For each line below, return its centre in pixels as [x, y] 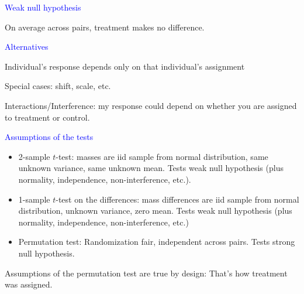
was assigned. [29, 284]
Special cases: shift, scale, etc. [58, 86]
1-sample [34, 199]
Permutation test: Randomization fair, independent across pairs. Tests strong [157, 242]
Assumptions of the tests [49, 137]
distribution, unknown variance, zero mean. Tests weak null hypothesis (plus [155, 211]
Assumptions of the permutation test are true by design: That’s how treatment [146, 273]
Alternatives [27, 47]
